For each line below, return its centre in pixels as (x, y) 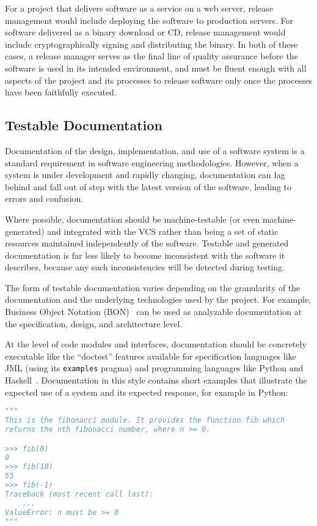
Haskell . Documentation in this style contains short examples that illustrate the (156, 380)
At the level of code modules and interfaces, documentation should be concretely (156, 344)
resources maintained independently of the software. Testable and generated (147, 243)
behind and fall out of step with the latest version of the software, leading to (148, 186)
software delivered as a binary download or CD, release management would (145, 32)
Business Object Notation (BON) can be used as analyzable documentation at (154, 312)
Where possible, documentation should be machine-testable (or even (133, 219)
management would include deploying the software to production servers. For (149, 20)
